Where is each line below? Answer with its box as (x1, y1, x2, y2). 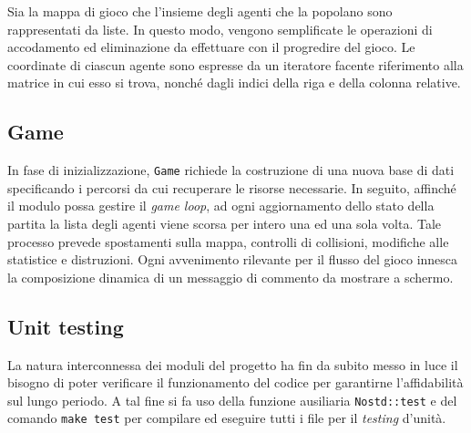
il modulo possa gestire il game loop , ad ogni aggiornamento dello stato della (7, 196, 435, 215)
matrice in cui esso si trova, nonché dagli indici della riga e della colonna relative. (7, 73, 461, 92)
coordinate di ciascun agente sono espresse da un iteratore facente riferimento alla (7, 55, 464, 74)
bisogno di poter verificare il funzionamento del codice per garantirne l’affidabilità (7, 373, 464, 392)
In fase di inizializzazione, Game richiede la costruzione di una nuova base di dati (7, 160, 455, 180)
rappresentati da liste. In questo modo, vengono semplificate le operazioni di (7, 19, 433, 38)
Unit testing (7, 312, 124, 340)
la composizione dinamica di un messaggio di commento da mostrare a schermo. (7, 267, 454, 286)
